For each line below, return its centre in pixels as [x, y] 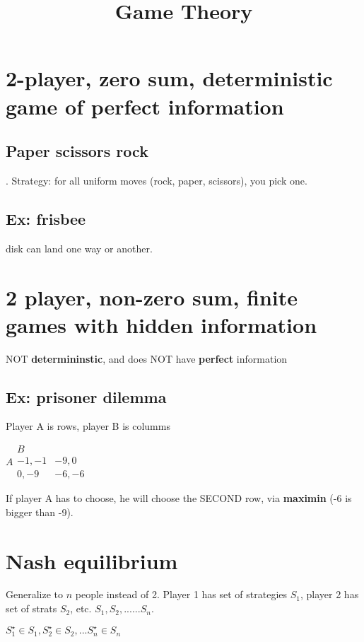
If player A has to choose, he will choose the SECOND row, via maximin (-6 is [179, 498]
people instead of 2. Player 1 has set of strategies [181, 594]
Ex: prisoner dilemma [86, 396]
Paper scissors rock [77, 151]
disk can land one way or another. [79, 248]
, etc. [81, 608]
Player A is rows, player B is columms [88, 426]
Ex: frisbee [46, 218]
